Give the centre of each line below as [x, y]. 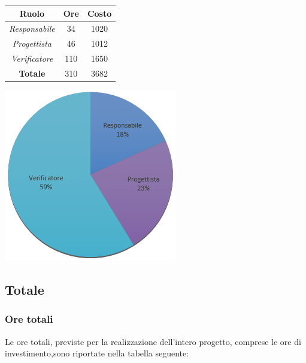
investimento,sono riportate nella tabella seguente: [97, 353]
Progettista [32, 43]
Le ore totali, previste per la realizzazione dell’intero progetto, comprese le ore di [153, 341]
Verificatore [32, 58]
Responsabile [32, 28]
